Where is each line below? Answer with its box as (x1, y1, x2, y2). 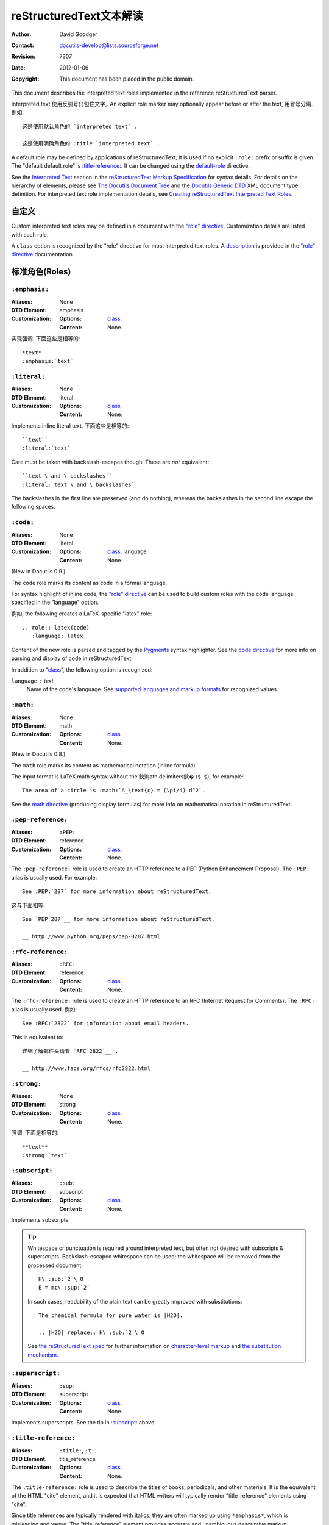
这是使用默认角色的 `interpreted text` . (22, 123, 138, 130)
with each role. (11, 231, 49, 238)
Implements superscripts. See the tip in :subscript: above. (11, 1419, 157, 1426)
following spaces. (11, 503, 56, 511)
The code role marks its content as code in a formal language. (11, 579, 168, 586)
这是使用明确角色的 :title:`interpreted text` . (22, 140, 161, 147)
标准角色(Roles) (11, 267, 71, 277)
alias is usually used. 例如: (11, 1005, 77, 1013)
